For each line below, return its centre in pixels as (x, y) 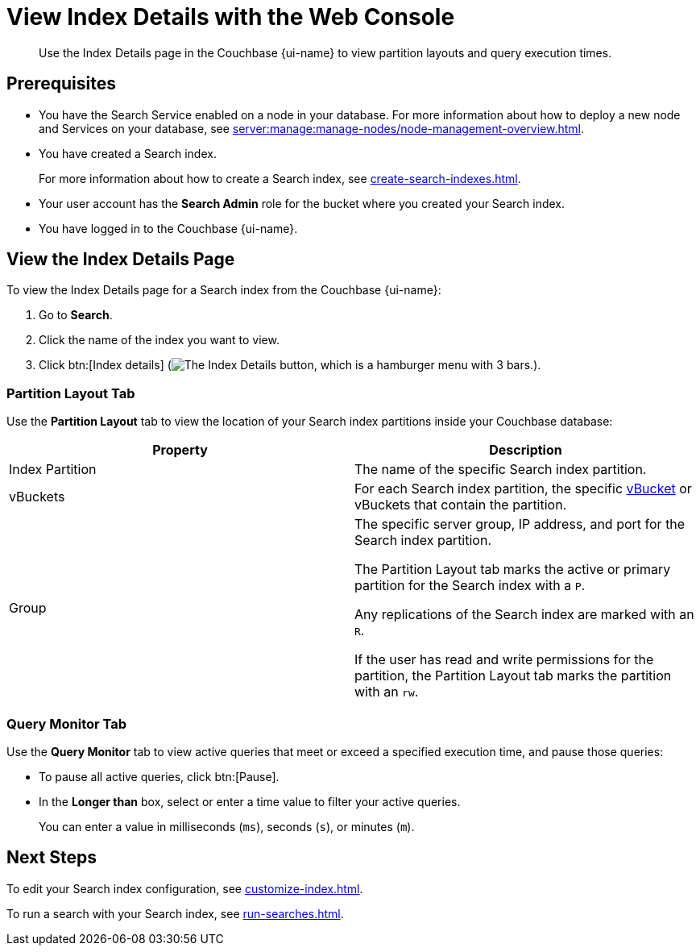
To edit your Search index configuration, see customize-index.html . (185, 888)
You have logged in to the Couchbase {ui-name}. (168, 228)
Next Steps (52, 858)
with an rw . (387, 692)
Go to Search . (76, 315)
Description (526, 450)
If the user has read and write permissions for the (504, 660)
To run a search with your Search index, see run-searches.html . (175, 913)
